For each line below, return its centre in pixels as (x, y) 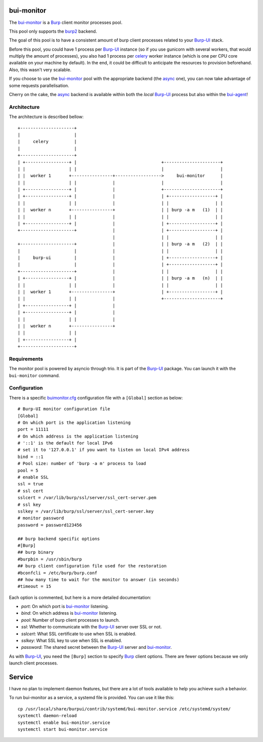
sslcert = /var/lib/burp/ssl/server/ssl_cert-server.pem (87, 498)
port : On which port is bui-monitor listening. (65, 606)
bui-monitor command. (35, 375)
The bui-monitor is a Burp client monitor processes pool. (66, 22)
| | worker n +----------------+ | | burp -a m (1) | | (121, 210)
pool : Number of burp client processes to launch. (71, 620)
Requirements (26, 359)
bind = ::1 (31, 457)
